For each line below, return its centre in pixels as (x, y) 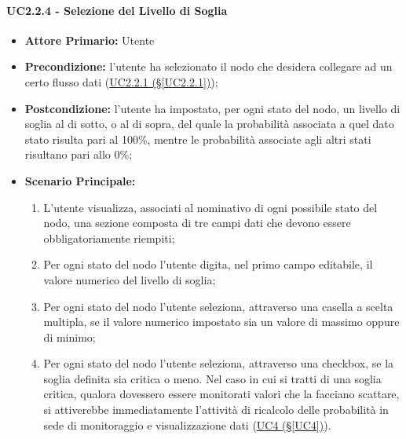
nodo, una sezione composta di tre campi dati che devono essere (197, 223)
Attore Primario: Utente (90, 40)
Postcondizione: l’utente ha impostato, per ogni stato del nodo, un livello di (212, 108)
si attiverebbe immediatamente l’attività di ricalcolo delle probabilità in (216, 410)
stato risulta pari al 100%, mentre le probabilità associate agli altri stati (198, 139)
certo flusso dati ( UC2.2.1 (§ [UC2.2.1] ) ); (121, 81)
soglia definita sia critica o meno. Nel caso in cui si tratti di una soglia (212, 378)
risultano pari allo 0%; (79, 154)
